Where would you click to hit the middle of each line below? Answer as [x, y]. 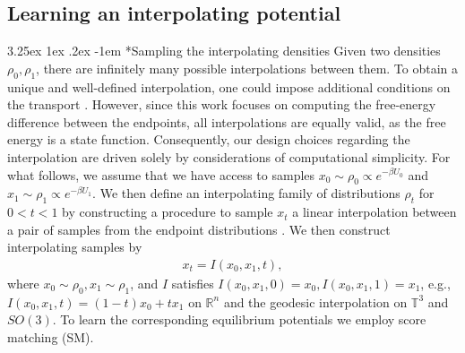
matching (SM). [51, 336]
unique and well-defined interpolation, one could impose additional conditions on [229, 86]
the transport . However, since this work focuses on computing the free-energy [222, 104]
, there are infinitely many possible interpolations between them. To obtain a [247, 68]
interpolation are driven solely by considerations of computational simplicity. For [229, 156]
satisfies [193, 283]
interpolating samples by [75, 247]
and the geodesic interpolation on [315, 301]
